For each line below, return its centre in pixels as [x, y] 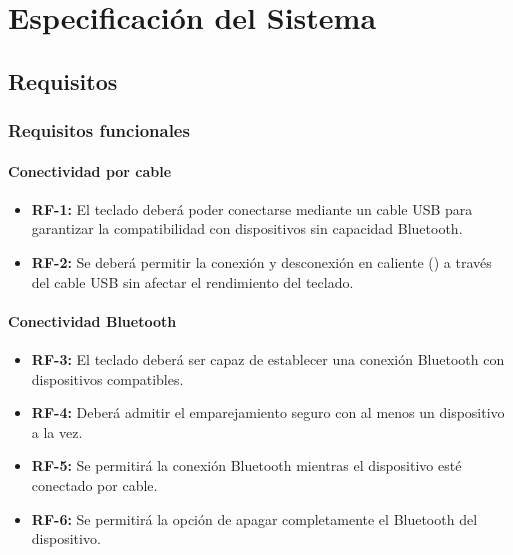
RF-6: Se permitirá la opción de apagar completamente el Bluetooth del [254, 518]
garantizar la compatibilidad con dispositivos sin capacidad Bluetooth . [247, 228]
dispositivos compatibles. [107, 378]
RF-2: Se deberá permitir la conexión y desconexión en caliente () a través [261, 261]
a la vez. [57, 431]
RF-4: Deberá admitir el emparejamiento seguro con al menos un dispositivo [268, 412]
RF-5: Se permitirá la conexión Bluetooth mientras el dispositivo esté [246, 465]
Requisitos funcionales [99, 130]
